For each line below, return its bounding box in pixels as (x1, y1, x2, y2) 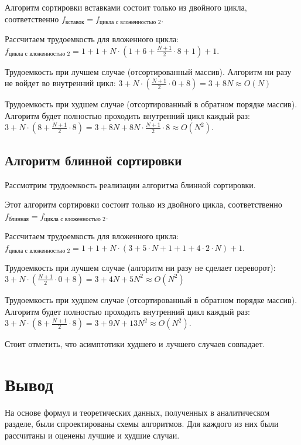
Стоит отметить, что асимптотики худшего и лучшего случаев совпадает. (5, 338, 265, 350)
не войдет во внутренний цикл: (5, 77, 116, 89)
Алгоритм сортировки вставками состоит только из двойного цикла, (5, 1, 247, 13)
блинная (8, 216, 29, 223)
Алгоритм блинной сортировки (5, 151, 182, 169)
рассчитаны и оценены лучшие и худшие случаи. (5, 429, 180, 441)
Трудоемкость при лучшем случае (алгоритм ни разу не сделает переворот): (5, 261, 276, 274)
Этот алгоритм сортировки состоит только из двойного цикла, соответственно (5, 198, 282, 210)
